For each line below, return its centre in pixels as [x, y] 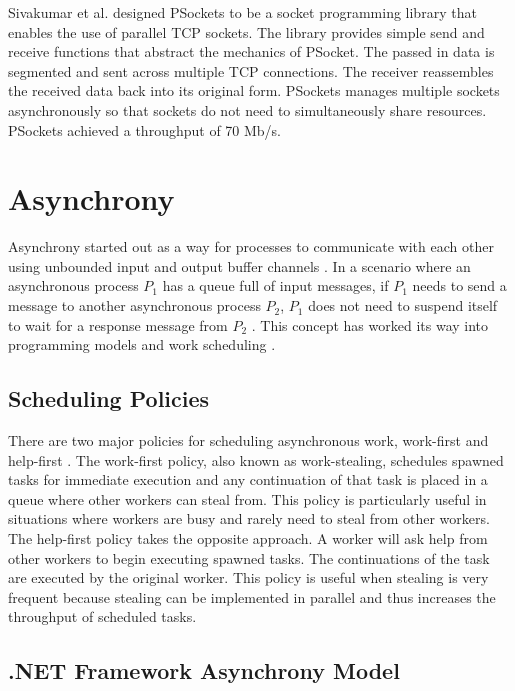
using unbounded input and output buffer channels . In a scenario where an [239, 265]
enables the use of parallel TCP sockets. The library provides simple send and [246, 31]
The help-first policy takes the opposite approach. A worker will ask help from [248, 538]
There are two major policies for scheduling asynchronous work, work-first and [248, 440]
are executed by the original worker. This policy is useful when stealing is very [248, 577]
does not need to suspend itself [403, 305]
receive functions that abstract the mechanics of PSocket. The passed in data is [251, 51]
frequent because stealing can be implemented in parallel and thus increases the [252, 596]
